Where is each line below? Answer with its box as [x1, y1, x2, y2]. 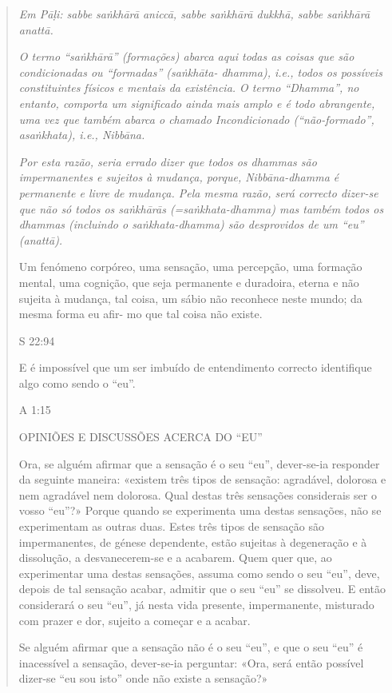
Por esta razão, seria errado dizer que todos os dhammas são [18, 153, 317, 169]
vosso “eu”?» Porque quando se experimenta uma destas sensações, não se [18, 502, 382, 519]
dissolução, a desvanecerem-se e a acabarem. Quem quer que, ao [18, 549, 332, 566]
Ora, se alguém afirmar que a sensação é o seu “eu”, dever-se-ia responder [18, 455, 380, 472]
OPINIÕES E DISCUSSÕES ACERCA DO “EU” [18, 428, 263, 445]
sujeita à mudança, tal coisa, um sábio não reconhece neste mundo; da [18, 289, 362, 306]
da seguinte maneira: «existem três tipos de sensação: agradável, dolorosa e [18, 471, 386, 488]
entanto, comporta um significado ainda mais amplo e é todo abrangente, [18, 94, 375, 111]
